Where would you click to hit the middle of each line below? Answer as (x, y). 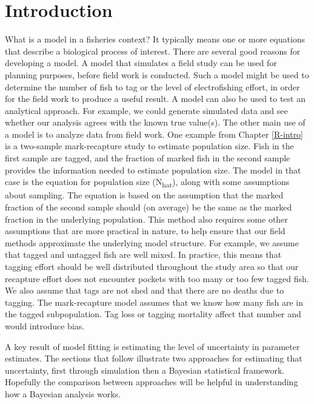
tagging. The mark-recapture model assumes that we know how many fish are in (154, 302)
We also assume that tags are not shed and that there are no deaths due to (145, 290)
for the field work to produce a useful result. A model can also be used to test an (155, 99)
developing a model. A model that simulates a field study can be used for (141, 63)
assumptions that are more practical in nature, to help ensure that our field (145, 231)
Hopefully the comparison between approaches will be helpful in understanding (152, 382)
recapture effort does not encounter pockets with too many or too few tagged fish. (157, 278)
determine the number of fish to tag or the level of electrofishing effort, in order (152, 86)
